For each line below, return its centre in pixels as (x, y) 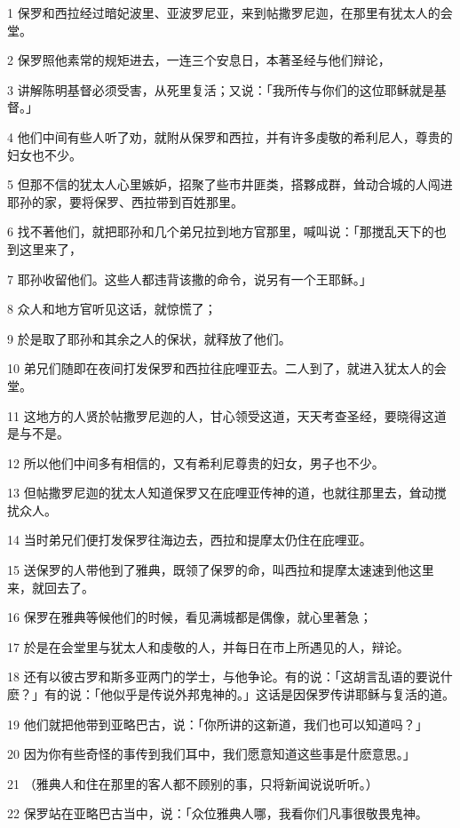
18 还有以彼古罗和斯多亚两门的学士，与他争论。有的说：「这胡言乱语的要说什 (230, 677)
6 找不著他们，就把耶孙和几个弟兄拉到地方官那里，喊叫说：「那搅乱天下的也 (227, 231)
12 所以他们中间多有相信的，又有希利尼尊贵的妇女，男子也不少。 (196, 462)
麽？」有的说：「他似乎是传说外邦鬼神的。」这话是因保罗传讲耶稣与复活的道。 (231, 694)
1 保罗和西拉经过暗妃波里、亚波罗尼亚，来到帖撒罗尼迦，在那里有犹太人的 (224, 12)
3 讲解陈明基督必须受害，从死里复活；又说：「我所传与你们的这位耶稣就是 (221, 89)
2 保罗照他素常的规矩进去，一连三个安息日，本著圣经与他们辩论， (199, 60)
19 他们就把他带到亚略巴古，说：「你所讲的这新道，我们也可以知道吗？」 (218, 724)
